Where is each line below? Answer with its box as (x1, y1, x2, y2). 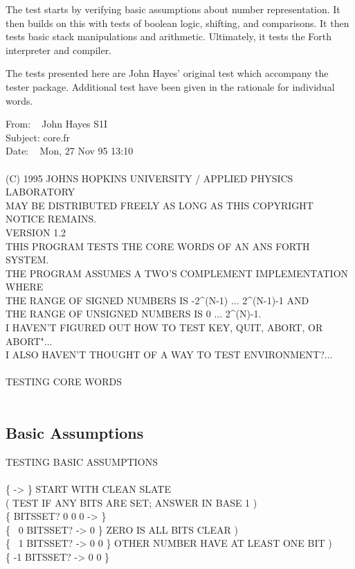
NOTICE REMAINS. (6, 211, 97, 226)
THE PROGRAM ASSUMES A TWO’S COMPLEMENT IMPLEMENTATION (6, 265, 349, 280)
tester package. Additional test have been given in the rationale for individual (6, 79, 335, 94)
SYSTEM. (6, 252, 49, 267)
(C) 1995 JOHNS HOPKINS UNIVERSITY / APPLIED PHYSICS (6, 170, 293, 185)
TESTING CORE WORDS (6, 374, 122, 389)
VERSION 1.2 (6, 225, 66, 239)
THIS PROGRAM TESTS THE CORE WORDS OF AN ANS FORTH (6, 238, 310, 253)
